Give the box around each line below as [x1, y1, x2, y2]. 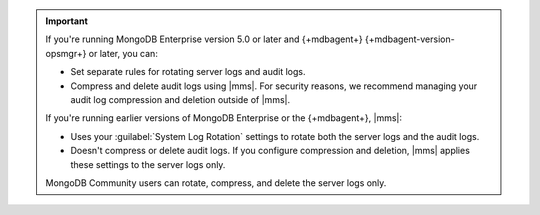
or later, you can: [88, 47, 159, 59]
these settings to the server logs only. [70, 158, 226, 170]
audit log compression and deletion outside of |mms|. [70, 93, 290, 105]
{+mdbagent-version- [365, 33, 455, 45]
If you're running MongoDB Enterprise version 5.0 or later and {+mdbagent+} [45, 33, 364, 45]
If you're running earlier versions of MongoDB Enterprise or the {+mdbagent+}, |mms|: [45, 112, 402, 124]
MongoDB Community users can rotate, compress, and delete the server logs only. [45, 176, 387, 189]
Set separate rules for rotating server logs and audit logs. [70, 66, 306, 78]
